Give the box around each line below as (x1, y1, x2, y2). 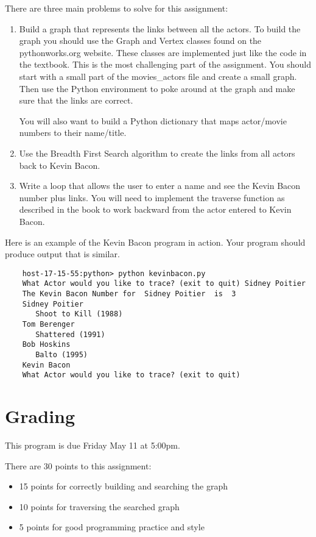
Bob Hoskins (22, 340, 71, 349)
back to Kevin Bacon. (19, 158, 100, 171)
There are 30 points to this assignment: (5, 459, 152, 472)
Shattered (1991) (35, 330, 105, 339)
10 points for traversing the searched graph (19, 500, 180, 513)
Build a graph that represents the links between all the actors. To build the (19, 22, 301, 35)
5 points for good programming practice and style (19, 521, 205, 533)
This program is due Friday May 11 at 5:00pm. (5, 439, 180, 452)
